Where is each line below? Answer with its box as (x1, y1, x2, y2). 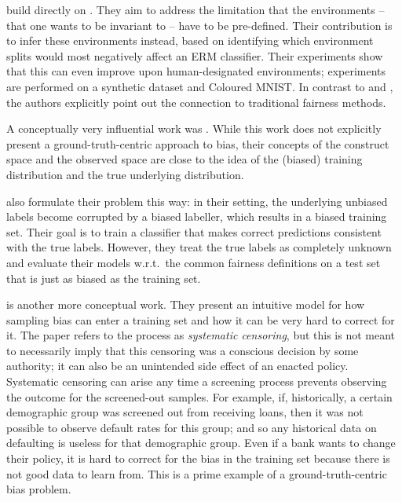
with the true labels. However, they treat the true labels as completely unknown (6, 239, 392, 255)
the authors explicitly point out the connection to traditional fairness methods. (6, 93, 386, 110)
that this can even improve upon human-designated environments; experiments (6, 63, 386, 79)
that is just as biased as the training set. (6, 269, 201, 286)
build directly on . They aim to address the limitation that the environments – (6, 2, 385, 17)
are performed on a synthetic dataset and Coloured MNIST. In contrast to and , (6, 78, 393, 94)
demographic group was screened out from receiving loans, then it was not (6, 404, 364, 420)
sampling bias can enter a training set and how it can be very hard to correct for (6, 311, 395, 328)
